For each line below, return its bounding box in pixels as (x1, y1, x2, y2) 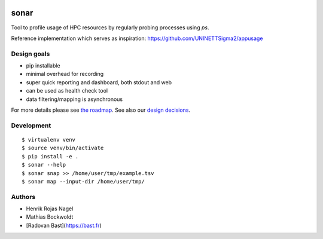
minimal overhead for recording (26, 71, 104, 78)
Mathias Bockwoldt (26, 213, 74, 220)
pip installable (26, 62, 60, 69)
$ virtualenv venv (22, 136, 76, 143)
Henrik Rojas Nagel (26, 205, 74, 212)
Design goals (11, 50, 50, 58)
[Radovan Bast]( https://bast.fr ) (26, 222, 102, 229)
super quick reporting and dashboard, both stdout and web (26, 78, 172, 86)
